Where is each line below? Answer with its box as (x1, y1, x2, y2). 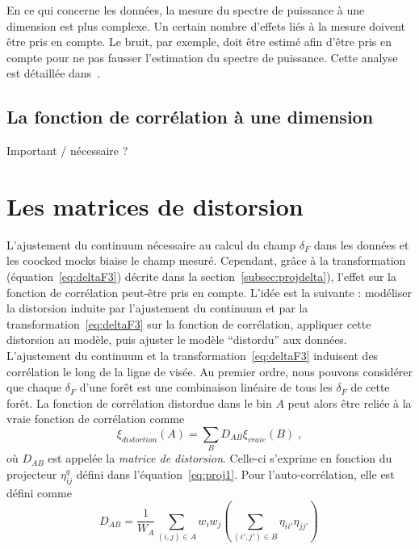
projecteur (6, 465, 57, 482)
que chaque (6, 379, 62, 396)
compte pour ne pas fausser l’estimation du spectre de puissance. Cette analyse (6, 48, 398, 65)
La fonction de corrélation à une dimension (6, 104, 374, 129)
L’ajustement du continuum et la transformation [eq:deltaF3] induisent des (6, 347, 379, 364)
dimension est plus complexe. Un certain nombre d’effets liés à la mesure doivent (6, 17, 406, 34)
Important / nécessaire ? (6, 142, 128, 159)
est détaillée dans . (6, 65, 101, 82)
